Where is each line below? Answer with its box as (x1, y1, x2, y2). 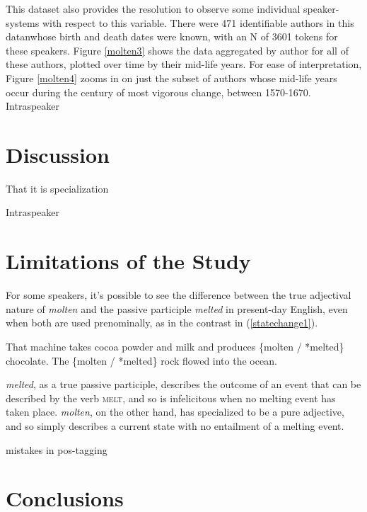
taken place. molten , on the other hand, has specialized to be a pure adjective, (6, 404, 344, 419)
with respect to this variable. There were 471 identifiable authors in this (42, 15, 354, 30)
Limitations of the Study (6, 246, 251, 275)
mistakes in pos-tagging (6, 442, 107, 457)
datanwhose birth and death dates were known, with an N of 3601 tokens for (6, 29, 338, 44)
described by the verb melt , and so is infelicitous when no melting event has (6, 390, 336, 405)
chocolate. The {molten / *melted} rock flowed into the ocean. (6, 353, 277, 368)
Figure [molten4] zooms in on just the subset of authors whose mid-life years (6, 70, 337, 85)
